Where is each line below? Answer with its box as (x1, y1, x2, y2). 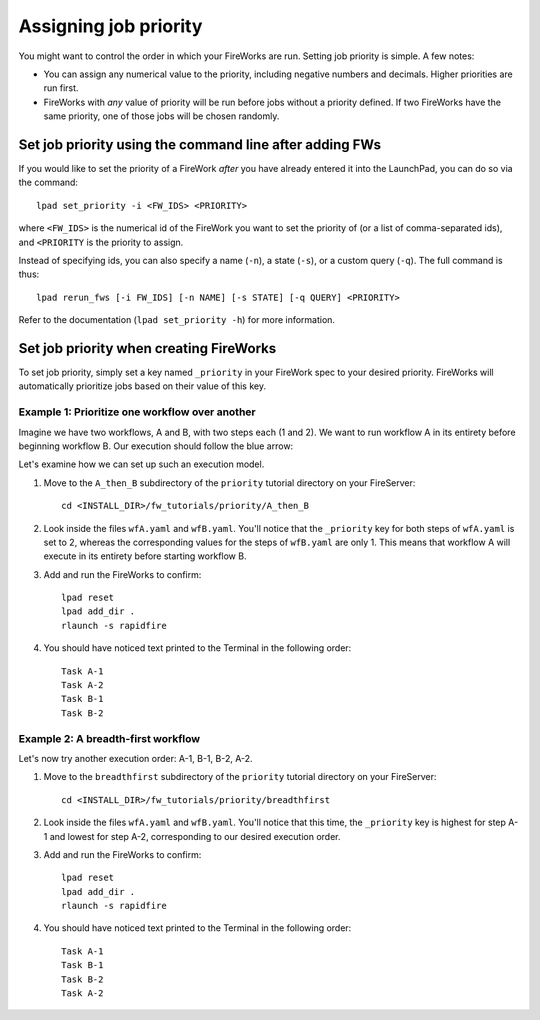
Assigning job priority (18, 15, 203, 37)
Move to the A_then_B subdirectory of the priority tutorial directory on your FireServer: (43, 476, 416, 489)
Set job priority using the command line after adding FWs (18, 136, 382, 153)
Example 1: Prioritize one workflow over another (18, 405, 256, 419)
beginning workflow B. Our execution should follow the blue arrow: (18, 440, 294, 452)
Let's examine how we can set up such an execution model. (18, 458, 265, 470)
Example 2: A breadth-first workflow (18, 731, 200, 745)
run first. (43, 82, 79, 94)
